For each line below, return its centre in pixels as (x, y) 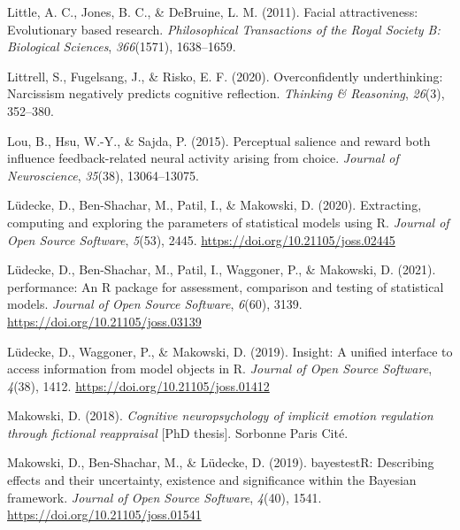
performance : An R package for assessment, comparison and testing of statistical (226, 286)
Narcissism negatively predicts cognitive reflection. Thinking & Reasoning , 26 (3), (226, 93)
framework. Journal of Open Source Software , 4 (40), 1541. (165, 497)
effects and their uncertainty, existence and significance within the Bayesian (212, 480)
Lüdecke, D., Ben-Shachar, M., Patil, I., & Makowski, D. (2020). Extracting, (215, 205)
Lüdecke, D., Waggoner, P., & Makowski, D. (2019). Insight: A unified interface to (230, 351)
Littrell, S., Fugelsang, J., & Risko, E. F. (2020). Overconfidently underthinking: (225, 76)
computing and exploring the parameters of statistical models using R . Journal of (228, 222)
